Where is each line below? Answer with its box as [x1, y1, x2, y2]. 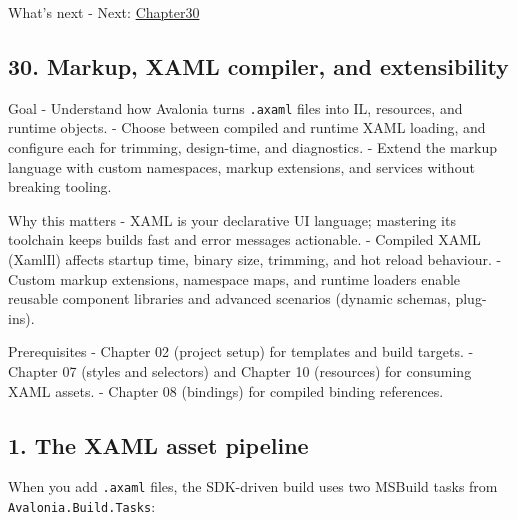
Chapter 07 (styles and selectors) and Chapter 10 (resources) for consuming [8, 360, 472, 381]
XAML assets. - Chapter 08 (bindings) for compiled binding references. [8, 380, 444, 401]
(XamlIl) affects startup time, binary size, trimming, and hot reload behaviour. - [8, 249, 502, 270]
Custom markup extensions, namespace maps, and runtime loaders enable [8, 268, 461, 289]
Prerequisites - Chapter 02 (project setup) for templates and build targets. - [8, 341, 474, 362]
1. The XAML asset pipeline [8, 429, 309, 460]
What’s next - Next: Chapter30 [8, 2, 200, 22]
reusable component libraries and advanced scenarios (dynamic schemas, [8, 288, 451, 309]
